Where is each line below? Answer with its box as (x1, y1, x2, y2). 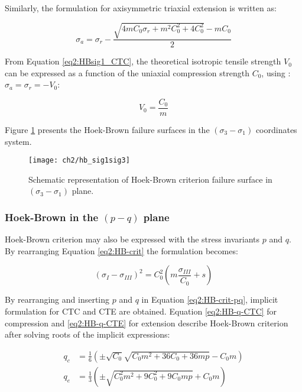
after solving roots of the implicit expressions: (5, 328, 170, 341)
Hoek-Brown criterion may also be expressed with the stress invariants (5, 233, 260, 245)
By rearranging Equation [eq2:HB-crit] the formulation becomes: (5, 244, 238, 257)
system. (5, 135, 32, 147)
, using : (261, 66, 291, 79)
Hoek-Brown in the (5, 209, 99, 224)
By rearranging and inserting (5, 293, 110, 306)
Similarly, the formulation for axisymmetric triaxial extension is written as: (5, 2, 277, 14)
